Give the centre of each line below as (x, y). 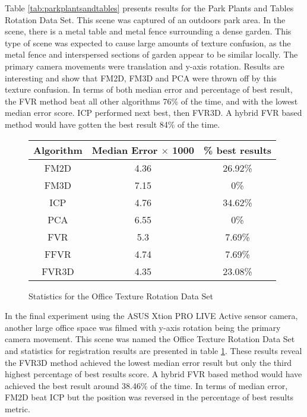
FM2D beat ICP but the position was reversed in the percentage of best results (149, 397)
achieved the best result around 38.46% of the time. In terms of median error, (146, 385)
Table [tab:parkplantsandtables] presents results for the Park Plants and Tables (149, 8)
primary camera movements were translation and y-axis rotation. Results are (145, 66)
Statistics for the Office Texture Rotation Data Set (121, 296)
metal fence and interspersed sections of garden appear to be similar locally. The (151, 54)
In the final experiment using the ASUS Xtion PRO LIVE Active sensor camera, (151, 316)
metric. (18, 408)
